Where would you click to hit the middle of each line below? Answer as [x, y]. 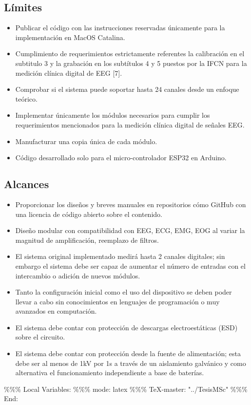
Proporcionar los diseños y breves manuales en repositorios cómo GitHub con [131, 204]
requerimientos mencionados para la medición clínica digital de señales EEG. [130, 124]
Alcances [27, 184]
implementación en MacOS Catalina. [70, 37]
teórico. [26, 98]
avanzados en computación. [56, 311]
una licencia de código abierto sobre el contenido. [89, 214]
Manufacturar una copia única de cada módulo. [86, 141]
